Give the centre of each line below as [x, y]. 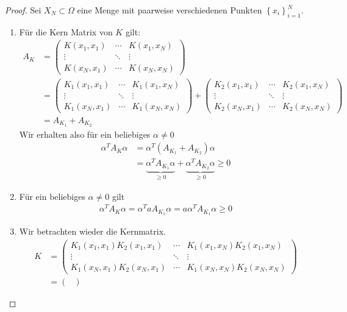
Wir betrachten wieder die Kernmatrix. [92, 231]
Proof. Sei [23, 10]
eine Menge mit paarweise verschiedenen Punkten [170, 10]
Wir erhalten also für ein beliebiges [85, 134]
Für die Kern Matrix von [66, 31]
